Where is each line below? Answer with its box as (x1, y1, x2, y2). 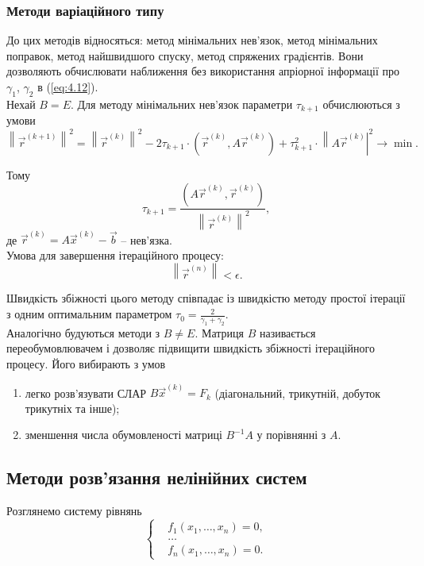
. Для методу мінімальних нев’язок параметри (70, 95, 293, 112)
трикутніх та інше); (25, 399, 120, 416)
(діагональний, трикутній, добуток (214, 384, 381, 401)
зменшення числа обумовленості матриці (25, 426, 222, 443)
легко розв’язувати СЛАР (25, 384, 147, 401)
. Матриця (195, 324, 244, 341)
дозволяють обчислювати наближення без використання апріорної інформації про (6, 63, 400, 79)
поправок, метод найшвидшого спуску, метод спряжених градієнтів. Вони (6, 47, 364, 64)
